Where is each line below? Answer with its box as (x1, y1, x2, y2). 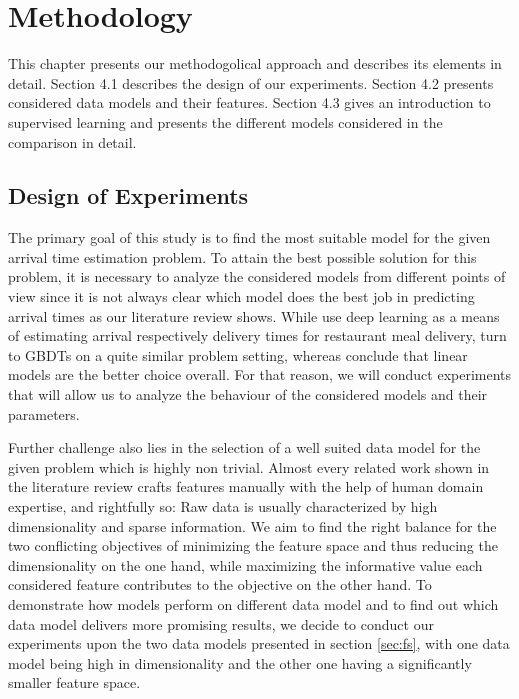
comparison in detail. (8, 131, 137, 152)
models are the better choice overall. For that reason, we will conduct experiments (8, 364, 512, 385)
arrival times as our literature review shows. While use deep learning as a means (8, 305, 500, 326)
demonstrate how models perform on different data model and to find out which (8, 593, 499, 614)
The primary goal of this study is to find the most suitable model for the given (8, 227, 491, 248)
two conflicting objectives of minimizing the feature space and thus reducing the (8, 535, 498, 556)
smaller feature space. (8, 672, 141, 693)
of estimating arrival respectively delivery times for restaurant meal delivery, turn (8, 325, 507, 346)
